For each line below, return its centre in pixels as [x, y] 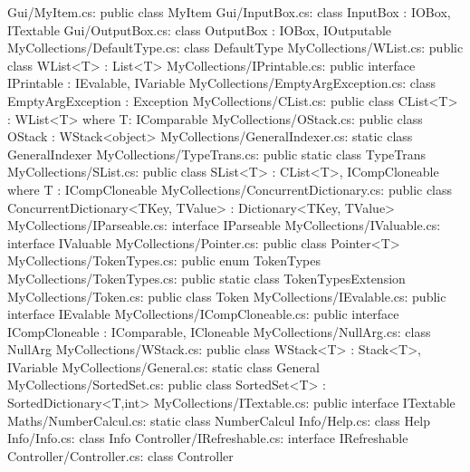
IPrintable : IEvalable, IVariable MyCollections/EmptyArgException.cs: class [221, 83]
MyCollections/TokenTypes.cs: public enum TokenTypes [164, 260]
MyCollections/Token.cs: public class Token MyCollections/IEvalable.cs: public [227, 296]
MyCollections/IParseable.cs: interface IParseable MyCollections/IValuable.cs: [224, 225]
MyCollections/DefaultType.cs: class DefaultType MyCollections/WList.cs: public [235, 48]
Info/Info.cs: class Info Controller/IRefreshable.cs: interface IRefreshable [208, 438]
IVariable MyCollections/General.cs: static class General [163, 366]
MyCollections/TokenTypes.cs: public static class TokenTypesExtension [206, 278]
